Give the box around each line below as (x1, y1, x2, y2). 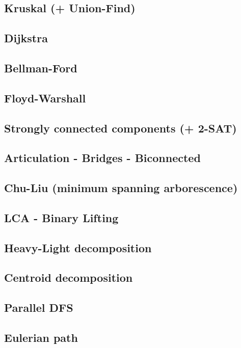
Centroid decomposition (4, 270, 133, 285)
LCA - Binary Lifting (4, 209, 119, 225)
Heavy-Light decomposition (4, 239, 152, 255)
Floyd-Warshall (4, 90, 86, 105)
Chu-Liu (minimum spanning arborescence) (4, 180, 238, 196)
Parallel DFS (4, 300, 73, 315)
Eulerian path (4, 329, 78, 345)
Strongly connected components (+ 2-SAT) (4, 120, 237, 136)
